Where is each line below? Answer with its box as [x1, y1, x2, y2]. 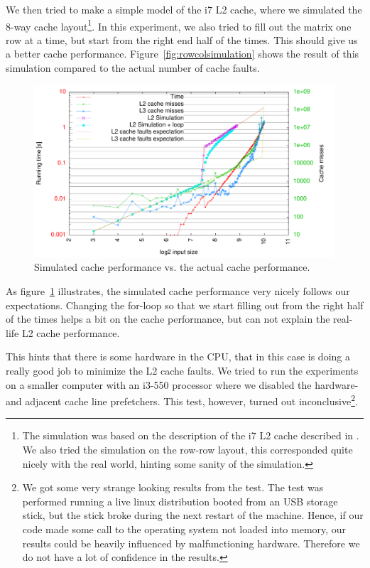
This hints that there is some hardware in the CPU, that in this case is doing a [6, 349, 350, 364]
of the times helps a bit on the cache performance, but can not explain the [6, 311, 330, 326]
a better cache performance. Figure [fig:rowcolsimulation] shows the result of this [6, 46, 359, 61]
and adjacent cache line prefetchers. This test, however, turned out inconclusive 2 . [6, 392, 358, 408]
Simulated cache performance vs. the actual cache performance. [34, 259, 310, 274]
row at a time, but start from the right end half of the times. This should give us [6, 32, 358, 47]
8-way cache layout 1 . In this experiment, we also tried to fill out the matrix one [6, 16, 352, 33]
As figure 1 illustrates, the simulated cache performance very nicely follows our [6, 284, 350, 299]
